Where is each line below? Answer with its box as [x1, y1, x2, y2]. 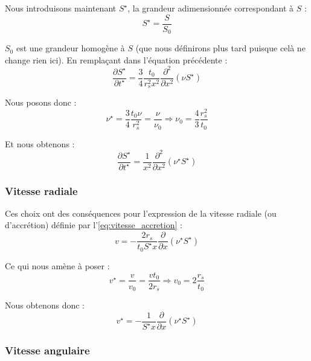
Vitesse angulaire [5, 342, 90, 357]
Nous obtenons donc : [5, 299, 85, 311]
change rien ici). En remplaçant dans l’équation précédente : [5, 53, 228, 66]
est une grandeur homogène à [16, 42, 125, 54]
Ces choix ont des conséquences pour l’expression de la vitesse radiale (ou [5, 206, 277, 219]
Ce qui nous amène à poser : [5, 259, 110, 272]
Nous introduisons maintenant [5, 2, 117, 14]
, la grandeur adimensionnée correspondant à [127, 2, 294, 14]
